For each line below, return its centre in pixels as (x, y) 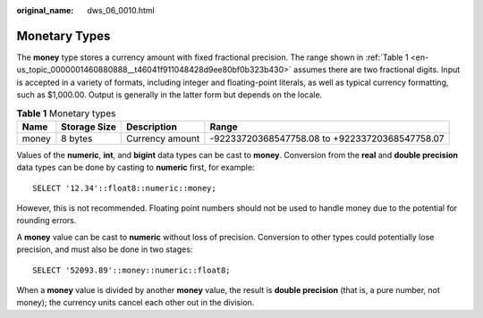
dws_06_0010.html (121, 10)
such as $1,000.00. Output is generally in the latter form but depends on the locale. (169, 95)
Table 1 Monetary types (66, 113)
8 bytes (77, 138)
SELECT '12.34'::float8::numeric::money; (124, 188)
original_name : (45, 10)
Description (152, 127)
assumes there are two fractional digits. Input (377, 70)
